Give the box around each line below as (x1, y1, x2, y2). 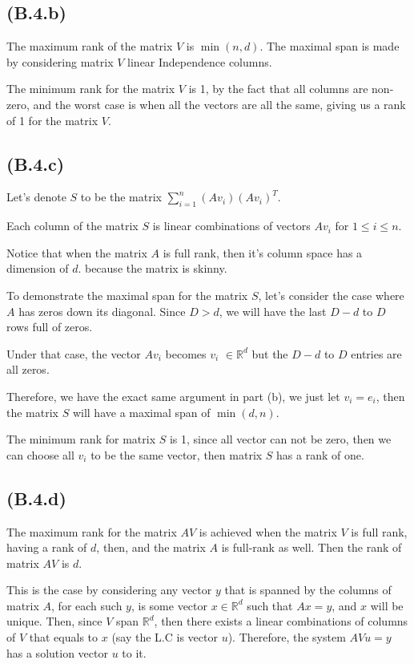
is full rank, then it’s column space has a (163, 244, 363, 261)
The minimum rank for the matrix (6, 80, 175, 97)
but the (251, 345, 288, 362)
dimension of (6, 260, 69, 277)
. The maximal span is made (259, 38, 400, 55)
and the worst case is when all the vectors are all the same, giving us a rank (33, 95, 406, 112)
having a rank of (6, 539, 87, 556)
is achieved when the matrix (199, 523, 337, 540)
